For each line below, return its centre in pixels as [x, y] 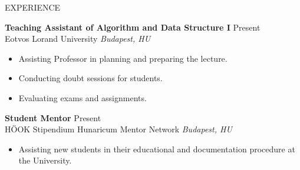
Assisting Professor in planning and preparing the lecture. [123, 58]
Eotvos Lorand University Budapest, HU [78, 39]
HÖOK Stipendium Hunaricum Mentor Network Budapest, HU [118, 129]
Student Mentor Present [53, 117]
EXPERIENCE [33, 7]
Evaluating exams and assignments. [83, 97]
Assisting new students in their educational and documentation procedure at [157, 149]
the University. [45, 160]
